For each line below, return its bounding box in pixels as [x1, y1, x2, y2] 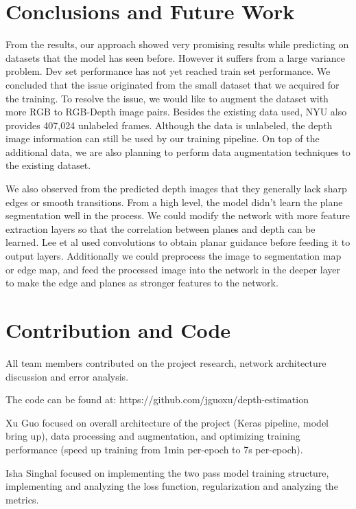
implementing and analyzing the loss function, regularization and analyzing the [5, 479, 338, 493]
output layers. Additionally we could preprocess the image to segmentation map [5, 249, 342, 263]
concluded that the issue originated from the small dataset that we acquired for [5, 77, 340, 91]
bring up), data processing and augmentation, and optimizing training [5, 429, 300, 443]
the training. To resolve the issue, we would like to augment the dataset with [5, 91, 329, 105]
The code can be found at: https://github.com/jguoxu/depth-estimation [5, 392, 309, 407]
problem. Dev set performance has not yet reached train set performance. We [5, 64, 331, 78]
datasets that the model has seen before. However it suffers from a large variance [5, 50, 345, 65]
